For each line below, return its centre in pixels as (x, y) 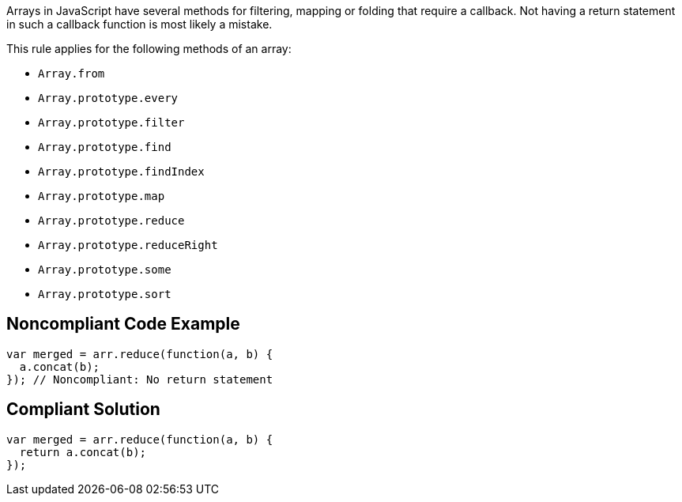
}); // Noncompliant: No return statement (140, 379)
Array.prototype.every (108, 98)
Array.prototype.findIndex (121, 172)
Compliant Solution (83, 410)
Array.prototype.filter (111, 123)
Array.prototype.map (102, 196)
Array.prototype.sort (105, 294)
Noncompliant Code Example (123, 324)
